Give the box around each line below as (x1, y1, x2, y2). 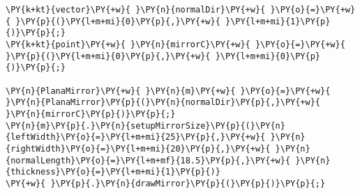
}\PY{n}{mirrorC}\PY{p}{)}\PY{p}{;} (6, 108, 176, 119)
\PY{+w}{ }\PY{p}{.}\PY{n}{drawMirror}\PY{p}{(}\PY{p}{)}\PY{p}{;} (6, 178, 326, 188)
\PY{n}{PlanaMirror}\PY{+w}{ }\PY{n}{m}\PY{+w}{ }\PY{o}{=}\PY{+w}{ (6, 86, 331, 96)
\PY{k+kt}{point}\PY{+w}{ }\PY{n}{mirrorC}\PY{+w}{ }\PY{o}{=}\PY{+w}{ (6, 39, 345, 49)
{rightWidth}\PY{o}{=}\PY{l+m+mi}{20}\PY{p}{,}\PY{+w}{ (6, 143, 271, 154)
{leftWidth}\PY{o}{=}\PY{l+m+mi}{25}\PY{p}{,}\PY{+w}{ (6, 132, 266, 143)
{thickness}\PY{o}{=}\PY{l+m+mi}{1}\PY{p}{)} (6, 167, 220, 177)
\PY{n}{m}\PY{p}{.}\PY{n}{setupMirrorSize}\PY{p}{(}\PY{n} (6, 120, 285, 131)
